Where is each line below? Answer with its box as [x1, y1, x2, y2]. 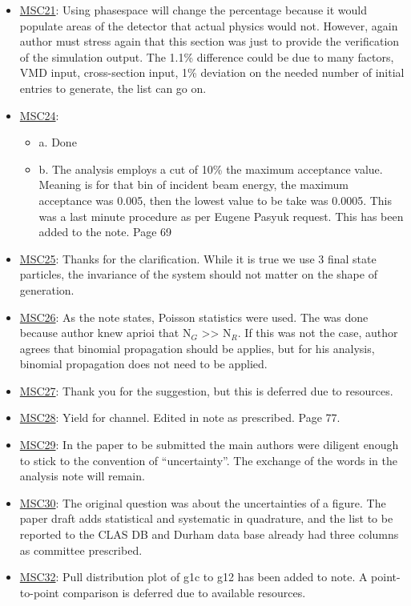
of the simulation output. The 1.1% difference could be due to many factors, [19, 48, 394, 65]
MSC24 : [19, 106, 59, 123]
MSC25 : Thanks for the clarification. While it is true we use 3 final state [19, 250, 377, 267]
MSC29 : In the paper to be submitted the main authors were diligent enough [19, 436, 399, 453]
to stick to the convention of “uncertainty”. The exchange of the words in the [19, 451, 397, 468]
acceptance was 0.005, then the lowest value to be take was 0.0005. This [38, 191, 393, 208]
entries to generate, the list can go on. [19, 79, 207, 96]
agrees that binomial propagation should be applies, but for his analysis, [19, 339, 375, 356]
